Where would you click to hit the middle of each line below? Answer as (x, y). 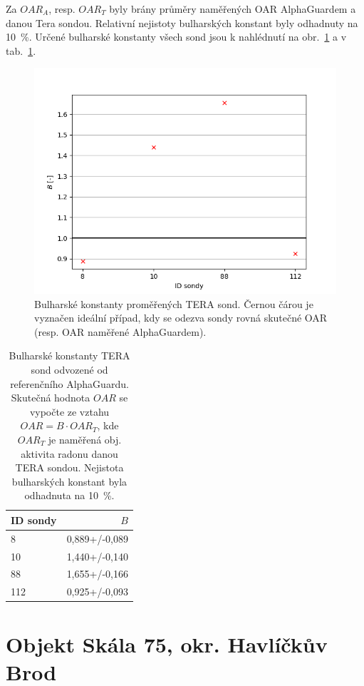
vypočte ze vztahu (69, 411)
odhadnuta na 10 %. (69, 495)
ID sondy (34, 519)
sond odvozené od (69, 370)
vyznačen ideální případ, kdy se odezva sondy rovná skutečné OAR (181, 318)
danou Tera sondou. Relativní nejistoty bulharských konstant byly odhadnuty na (182, 22)
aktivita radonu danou (69, 453)
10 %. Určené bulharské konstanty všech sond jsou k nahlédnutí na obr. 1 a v (176, 37)
